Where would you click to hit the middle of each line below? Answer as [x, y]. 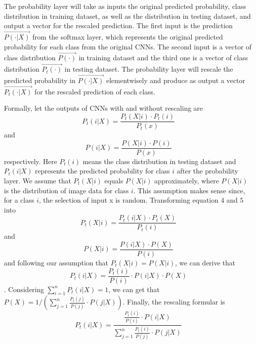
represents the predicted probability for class [102, 171]
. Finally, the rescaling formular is [174, 302]
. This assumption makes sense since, [189, 190]
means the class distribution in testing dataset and [159, 161]
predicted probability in [40, 80]
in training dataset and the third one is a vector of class [163, 58]
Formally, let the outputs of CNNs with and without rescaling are [104, 108]
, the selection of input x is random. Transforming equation [128, 200]
